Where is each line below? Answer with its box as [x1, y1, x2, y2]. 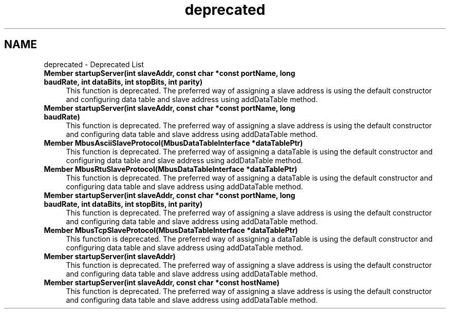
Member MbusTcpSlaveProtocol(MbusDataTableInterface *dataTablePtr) [44, 225, 298, 234]
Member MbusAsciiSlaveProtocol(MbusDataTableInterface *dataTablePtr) [44, 138, 303, 147]
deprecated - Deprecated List [44, 60, 144, 69]
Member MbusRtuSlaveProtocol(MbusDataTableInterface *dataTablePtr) [44, 164, 297, 173]
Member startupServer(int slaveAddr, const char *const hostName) [44, 278, 279, 287]
